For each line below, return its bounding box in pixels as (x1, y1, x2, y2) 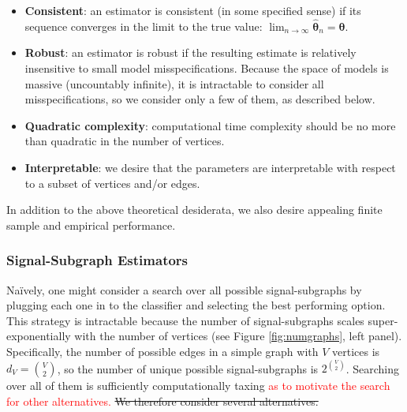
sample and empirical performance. (6, 216, 176, 233)
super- (368, 312, 398, 328)
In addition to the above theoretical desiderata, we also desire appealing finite (6, 201, 383, 218)
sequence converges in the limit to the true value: (24, 17, 263, 34)
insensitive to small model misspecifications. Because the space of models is (24, 60, 389, 76)
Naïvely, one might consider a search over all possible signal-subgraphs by (6, 281, 362, 298)
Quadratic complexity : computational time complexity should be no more (24, 117, 396, 133)
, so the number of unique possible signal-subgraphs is (57, 360, 319, 376)
